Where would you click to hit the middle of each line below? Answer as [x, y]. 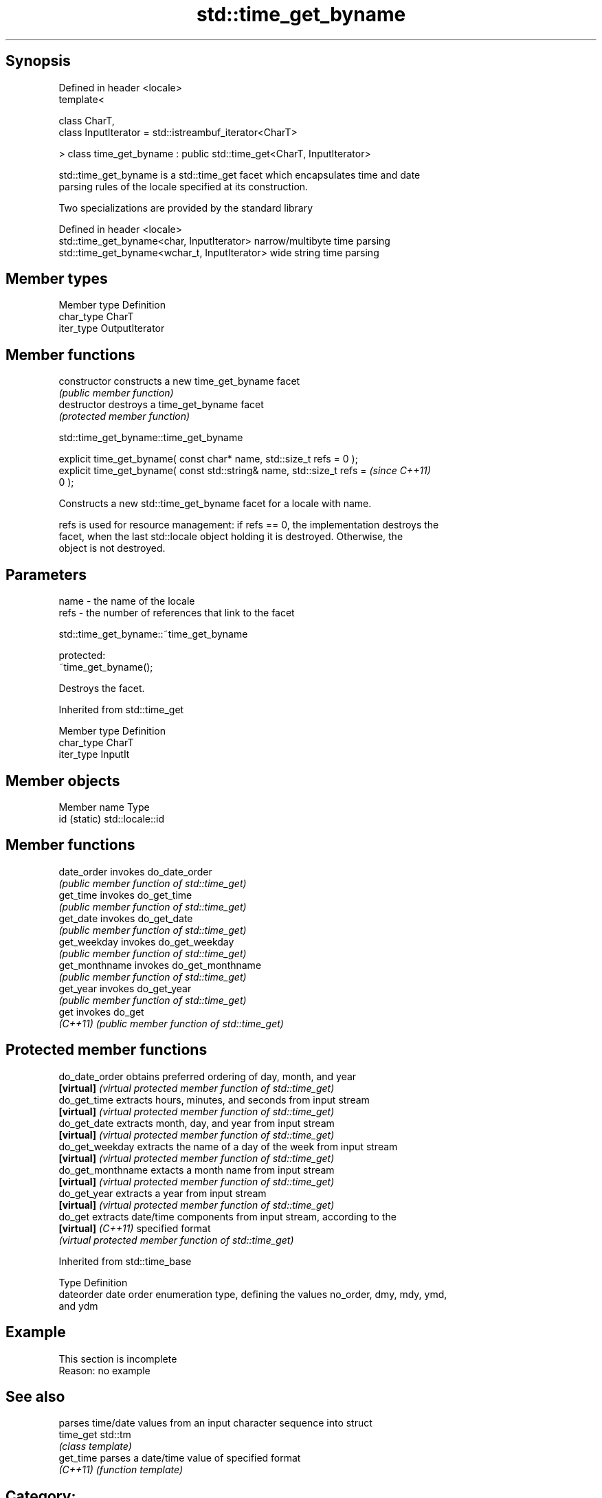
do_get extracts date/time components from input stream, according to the [227, 1216]
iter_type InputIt [94, 754]
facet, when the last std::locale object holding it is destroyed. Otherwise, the [231, 537]
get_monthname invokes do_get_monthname [160, 965]
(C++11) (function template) [121, 1470]
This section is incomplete [118, 1359]
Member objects [63, 781]
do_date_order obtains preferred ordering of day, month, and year [208, 1076]
